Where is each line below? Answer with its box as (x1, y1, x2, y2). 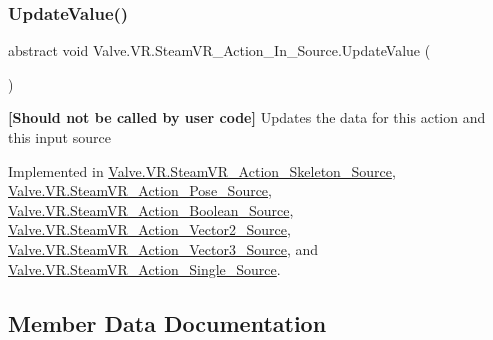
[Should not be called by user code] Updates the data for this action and (8, 107, 486, 128)
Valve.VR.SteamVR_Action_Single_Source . (8, 258, 281, 279)
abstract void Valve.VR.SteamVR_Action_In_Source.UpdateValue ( (8, 40, 431, 61)
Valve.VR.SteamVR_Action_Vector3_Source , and (8, 238, 319, 259)
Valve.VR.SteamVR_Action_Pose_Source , (8, 180, 272, 201)
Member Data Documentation (8, 307, 327, 338)
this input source (8, 127, 111, 147)
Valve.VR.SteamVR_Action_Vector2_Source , (8, 219, 291, 240)
